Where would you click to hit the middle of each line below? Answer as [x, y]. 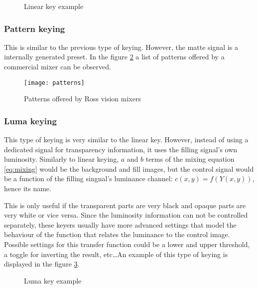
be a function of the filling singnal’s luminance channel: [88, 178]
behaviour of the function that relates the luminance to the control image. [117, 234]
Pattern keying [35, 28]
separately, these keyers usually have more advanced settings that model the [120, 224]
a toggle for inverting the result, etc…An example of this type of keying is [116, 254]
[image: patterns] [54, 83]
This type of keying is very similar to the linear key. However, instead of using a [126, 140]
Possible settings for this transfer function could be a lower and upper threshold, [127, 244]
